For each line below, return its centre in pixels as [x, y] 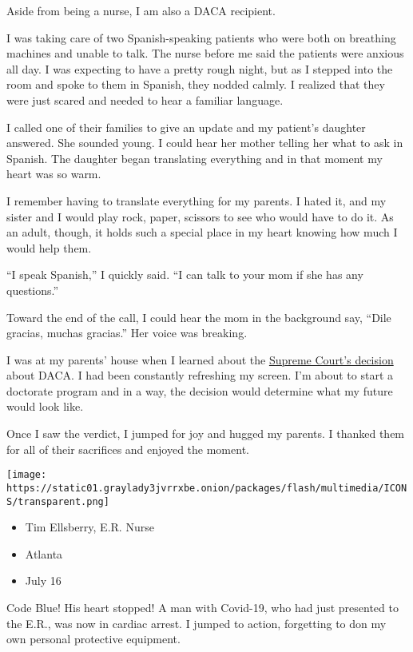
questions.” [33, 290]
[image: [27, 475]
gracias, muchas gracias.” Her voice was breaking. [127, 333]
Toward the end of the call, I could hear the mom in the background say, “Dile [199, 317]
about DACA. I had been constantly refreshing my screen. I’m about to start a [200, 375]
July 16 [43, 580]
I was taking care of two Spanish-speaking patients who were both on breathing [201, 37]
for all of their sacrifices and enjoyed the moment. [128, 449]
